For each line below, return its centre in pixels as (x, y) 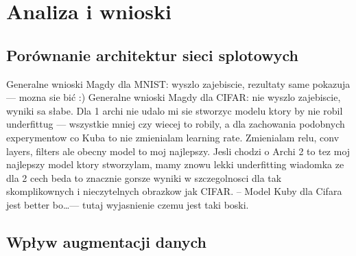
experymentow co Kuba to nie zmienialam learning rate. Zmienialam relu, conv (173, 137)
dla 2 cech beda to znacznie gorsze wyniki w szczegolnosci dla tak (144, 177)
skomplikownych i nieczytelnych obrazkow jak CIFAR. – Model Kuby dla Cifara (174, 191)
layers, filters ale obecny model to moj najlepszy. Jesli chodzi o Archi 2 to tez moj (178, 151)
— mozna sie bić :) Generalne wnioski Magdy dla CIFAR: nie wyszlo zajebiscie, (174, 97)
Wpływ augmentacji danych (107, 241)
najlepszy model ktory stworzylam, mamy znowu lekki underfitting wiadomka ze (175, 164)
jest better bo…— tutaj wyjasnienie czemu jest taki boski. (128, 204)
